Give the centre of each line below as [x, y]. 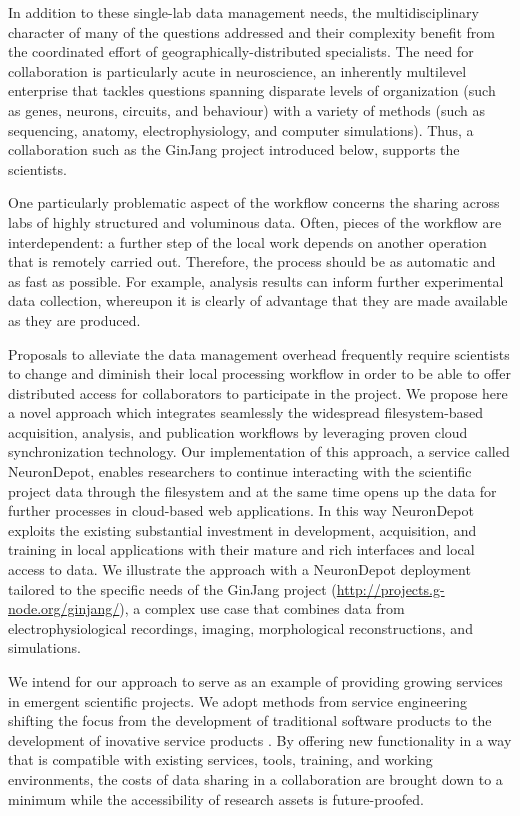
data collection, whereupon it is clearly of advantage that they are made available [258, 300]
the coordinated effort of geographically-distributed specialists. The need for [241, 51]
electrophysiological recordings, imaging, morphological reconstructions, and [240, 627]
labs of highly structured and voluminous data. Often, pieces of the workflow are [255, 221]
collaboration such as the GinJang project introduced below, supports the [234, 149]
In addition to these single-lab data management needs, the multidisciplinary [243, 12]
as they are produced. [74, 319]
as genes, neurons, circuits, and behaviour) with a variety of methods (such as [247, 109]
